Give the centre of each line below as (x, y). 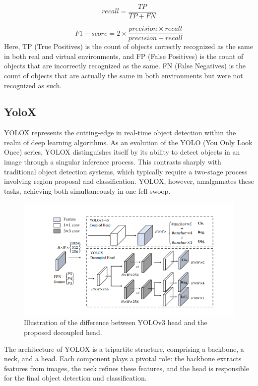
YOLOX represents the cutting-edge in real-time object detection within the (120, 133)
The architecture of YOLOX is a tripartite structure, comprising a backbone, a (124, 349)
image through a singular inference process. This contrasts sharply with (113, 162)
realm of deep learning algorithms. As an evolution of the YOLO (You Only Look (128, 142)
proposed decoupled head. (63, 332)
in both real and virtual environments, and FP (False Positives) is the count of (124, 56)
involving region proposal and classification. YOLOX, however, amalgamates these (129, 181)
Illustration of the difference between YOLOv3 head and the (116, 322)
